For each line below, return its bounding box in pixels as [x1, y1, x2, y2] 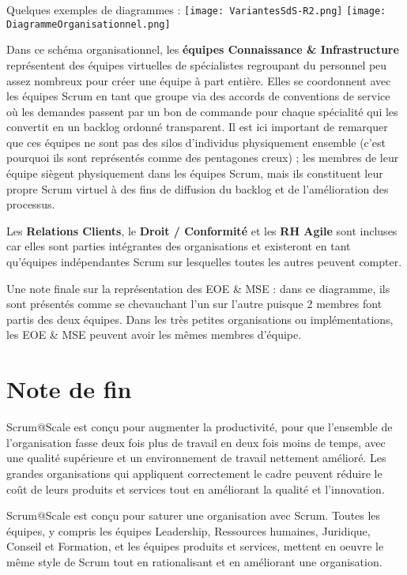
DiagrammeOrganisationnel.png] [6, 18, 171, 30]
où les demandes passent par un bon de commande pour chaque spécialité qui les [6, 103, 398, 119]
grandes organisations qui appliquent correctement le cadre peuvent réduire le [6, 464, 383, 481]
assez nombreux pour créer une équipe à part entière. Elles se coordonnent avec [6, 72, 391, 88]
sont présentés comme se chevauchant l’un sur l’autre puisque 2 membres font [6, 295, 383, 312]
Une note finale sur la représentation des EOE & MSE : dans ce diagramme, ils [6, 280, 390, 296]
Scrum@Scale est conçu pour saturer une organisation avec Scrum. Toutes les [6, 507, 381, 524]
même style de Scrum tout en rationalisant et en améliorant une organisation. [6, 553, 383, 569]
